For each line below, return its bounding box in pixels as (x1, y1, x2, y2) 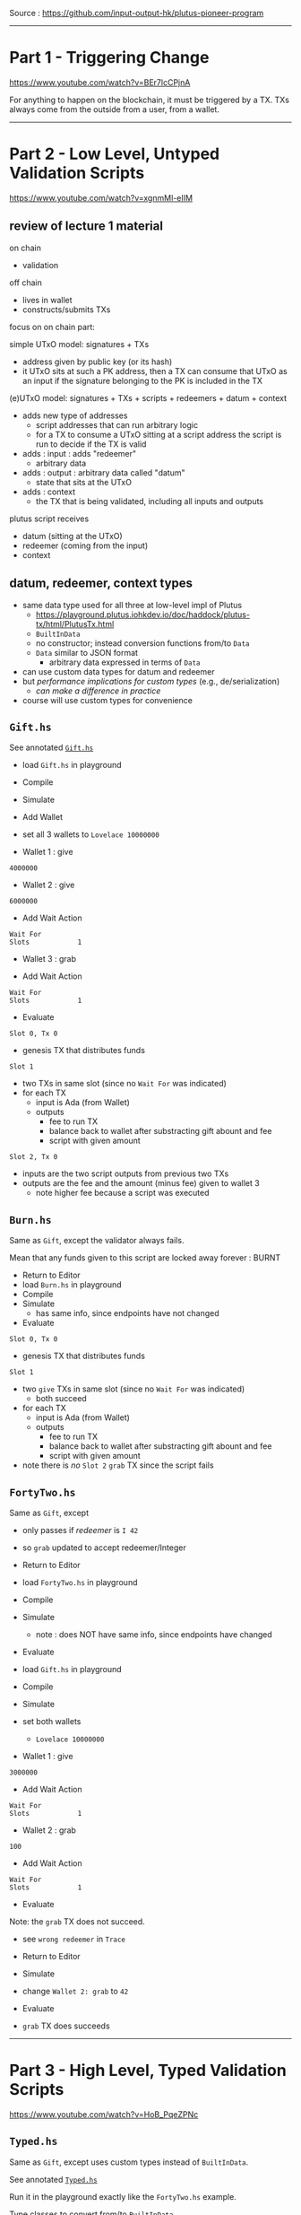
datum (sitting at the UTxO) (21, 530, 123, 541)
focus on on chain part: (9, 321, 96, 332)
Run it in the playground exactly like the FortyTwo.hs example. (9, 2191, 237, 2202)
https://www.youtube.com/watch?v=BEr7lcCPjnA (9, 76, 191, 88)
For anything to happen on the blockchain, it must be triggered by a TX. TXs (9, 94, 289, 105)
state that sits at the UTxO (35, 476, 133, 487)
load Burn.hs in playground (21, 1279, 123, 1290)
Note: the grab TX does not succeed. (9, 1915, 145, 1927)
